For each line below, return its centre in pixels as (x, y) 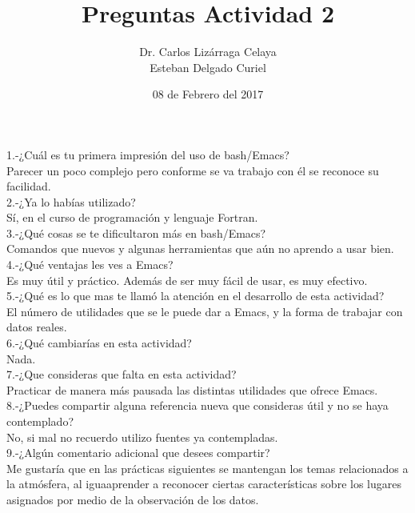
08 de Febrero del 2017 (208, 94)
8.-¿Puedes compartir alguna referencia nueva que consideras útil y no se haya (198, 405)
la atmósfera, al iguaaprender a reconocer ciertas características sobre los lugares (204, 484)
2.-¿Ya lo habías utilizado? (71, 201)
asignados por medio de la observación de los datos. (133, 499)
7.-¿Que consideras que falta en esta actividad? (122, 374)
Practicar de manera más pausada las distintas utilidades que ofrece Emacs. (192, 389)
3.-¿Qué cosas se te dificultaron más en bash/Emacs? (136, 232)
